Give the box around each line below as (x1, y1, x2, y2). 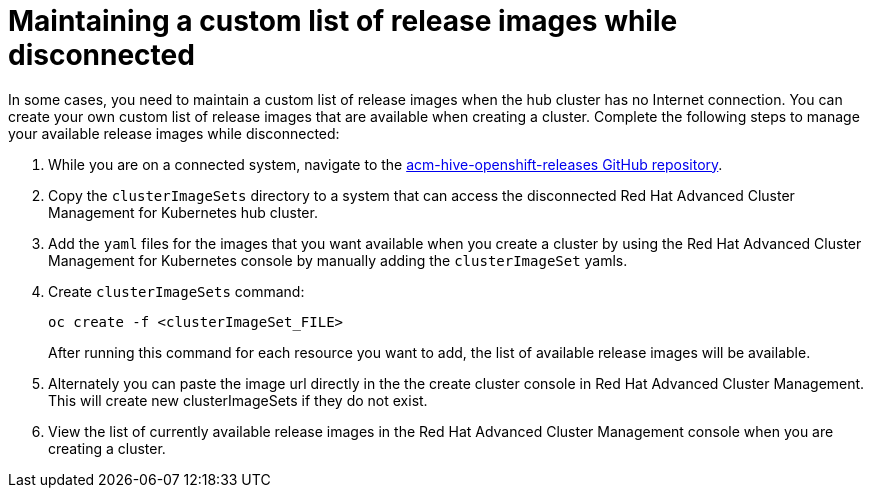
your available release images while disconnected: (8, 124, 340, 142)
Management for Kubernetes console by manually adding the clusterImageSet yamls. (48, 251, 628, 269)
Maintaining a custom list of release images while (8, 4, 678, 38)
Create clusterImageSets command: (48, 282, 305, 300)
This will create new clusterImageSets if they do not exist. (48, 391, 428, 409)
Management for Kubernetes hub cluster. (48, 203, 318, 221)
